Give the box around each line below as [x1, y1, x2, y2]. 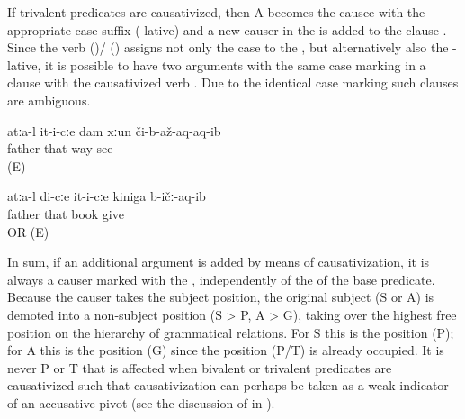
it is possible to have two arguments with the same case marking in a [44, 55, 426, 74]
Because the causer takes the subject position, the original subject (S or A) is [7, 287, 434, 306]
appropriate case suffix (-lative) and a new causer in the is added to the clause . [7, 20, 447, 39]
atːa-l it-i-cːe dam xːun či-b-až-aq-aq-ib [7, 121, 221, 140]
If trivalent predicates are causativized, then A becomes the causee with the [7, 3, 425, 21]
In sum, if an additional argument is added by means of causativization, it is [7, 252, 430, 271]
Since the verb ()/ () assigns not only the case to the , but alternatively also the [7, 38, 449, 57]
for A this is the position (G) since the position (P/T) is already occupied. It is [7, 341, 444, 360]
